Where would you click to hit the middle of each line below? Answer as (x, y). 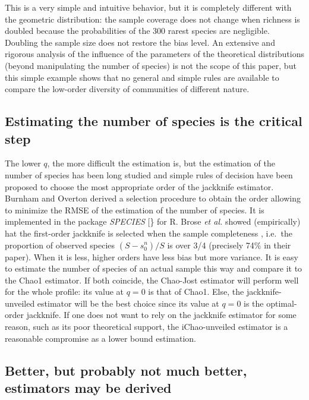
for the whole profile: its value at (64, 292)
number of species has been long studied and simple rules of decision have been (149, 174)
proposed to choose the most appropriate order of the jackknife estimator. (139, 186)
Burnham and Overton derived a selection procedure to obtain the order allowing (153, 198)
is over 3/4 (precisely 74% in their (229, 245)
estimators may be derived (88, 388)
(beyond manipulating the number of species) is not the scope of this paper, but (151, 65)
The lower (23, 163)
